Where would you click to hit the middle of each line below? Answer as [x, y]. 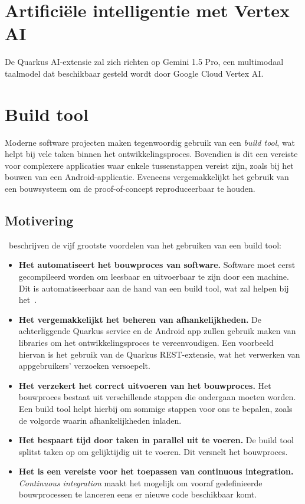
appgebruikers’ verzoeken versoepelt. [84, 366]
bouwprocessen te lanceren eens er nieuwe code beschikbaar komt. [138, 494]
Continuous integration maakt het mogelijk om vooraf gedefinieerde [140, 482]
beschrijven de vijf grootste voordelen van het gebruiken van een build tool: [145, 245]
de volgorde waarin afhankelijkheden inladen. [100, 420]
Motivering [39, 220]
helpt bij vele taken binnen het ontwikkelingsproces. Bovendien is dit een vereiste [151, 154]
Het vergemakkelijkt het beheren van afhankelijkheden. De [140, 319]
